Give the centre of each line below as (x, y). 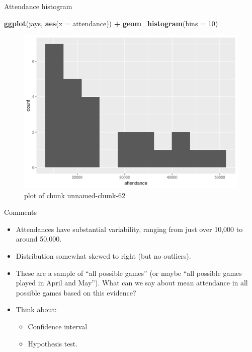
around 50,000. (39, 239)
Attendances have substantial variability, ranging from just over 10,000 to (129, 229)
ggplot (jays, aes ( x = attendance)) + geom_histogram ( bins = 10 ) (111, 23)
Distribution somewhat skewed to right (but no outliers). (103, 256)
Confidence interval (58, 326)
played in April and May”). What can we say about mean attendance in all (132, 283)
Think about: (36, 309)
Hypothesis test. (53, 343)
